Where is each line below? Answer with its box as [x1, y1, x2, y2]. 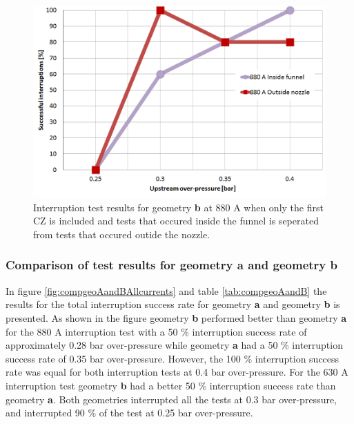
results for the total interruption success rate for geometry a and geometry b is [6, 297, 340, 311]
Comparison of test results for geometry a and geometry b [6, 256, 337, 273]
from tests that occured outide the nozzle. [33, 227, 210, 241]
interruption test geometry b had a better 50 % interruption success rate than [6, 378, 336, 392]
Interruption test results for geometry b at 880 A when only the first [33, 200, 324, 214]
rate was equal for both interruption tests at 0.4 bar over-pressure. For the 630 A [6, 365, 348, 379]
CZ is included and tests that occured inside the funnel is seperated [33, 213, 319, 228]
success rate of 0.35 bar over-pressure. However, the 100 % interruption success [6, 351, 340, 365]
